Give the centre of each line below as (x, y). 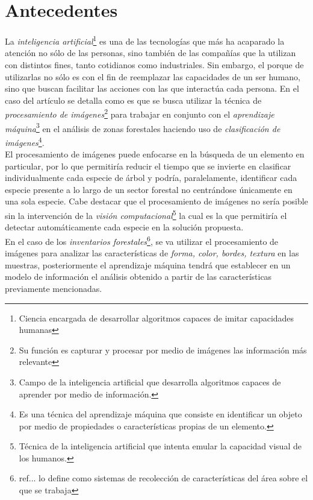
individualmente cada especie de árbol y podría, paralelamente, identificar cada (151, 178)
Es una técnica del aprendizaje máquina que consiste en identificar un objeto (160, 414)
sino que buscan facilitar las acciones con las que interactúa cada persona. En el (152, 88)
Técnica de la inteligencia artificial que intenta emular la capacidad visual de (160, 446)
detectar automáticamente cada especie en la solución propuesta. (124, 227)
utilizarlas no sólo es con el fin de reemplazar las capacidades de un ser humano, (153, 76)
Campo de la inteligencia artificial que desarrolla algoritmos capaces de (150, 381)
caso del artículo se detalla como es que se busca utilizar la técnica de (133, 100)
